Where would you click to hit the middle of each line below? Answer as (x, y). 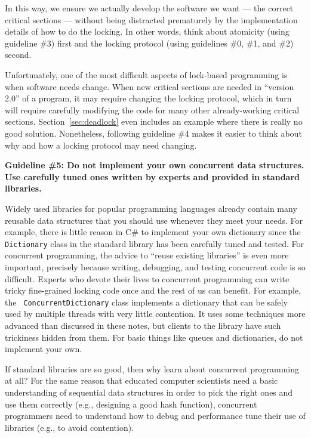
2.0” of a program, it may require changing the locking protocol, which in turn (148, 98)
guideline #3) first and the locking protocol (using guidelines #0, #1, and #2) (149, 43)
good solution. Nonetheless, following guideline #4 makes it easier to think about (153, 133)
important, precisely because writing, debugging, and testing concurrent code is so (155, 266)
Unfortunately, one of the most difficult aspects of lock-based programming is (146, 74)
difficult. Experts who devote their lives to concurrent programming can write (147, 278)
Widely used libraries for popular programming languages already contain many (151, 208)
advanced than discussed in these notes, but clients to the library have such (143, 325)
